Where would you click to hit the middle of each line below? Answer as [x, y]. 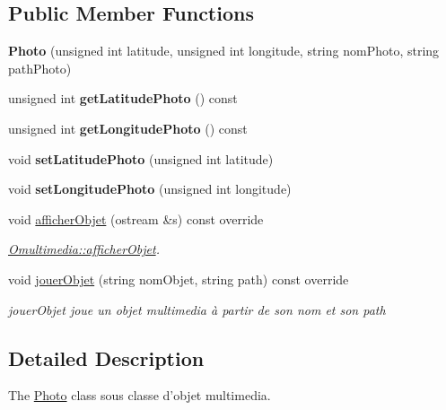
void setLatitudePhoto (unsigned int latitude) [141, 158]
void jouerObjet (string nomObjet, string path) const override [179, 279]
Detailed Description [106, 358]
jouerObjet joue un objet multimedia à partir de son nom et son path [197, 309]
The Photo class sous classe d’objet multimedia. [140, 395]
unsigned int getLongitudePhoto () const [128, 128]
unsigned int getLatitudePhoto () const [123, 98]
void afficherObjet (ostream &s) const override [136, 218]
